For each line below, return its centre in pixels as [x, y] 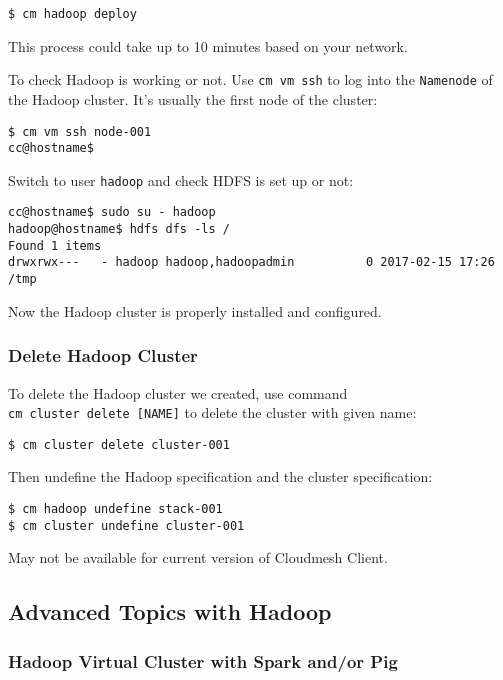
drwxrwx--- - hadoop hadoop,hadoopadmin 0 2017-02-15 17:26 [251, 262]
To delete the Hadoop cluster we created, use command [178, 392]
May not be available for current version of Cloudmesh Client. [198, 557]
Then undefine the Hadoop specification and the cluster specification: [220, 476]
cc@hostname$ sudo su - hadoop [112, 212]
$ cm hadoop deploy [72, 14]
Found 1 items [55, 245]
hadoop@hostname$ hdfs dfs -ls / [119, 229]
